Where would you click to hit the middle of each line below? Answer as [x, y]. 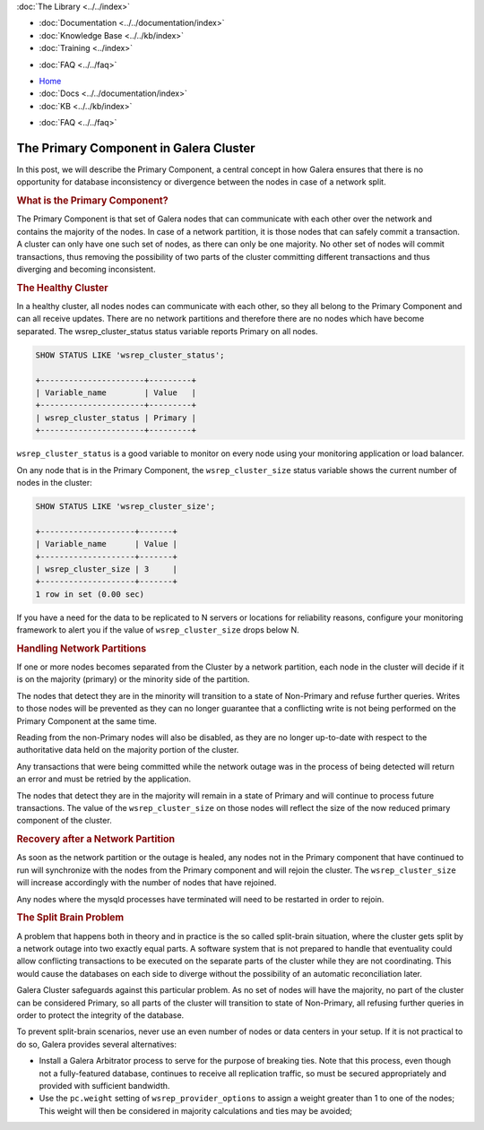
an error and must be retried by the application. [104, 779]
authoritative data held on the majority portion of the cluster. [128, 750]
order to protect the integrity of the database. [100, 1015]
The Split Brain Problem [70, 918]
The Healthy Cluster [62, 288]
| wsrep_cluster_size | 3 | [107, 569]
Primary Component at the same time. [86, 720]
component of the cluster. [64, 821]
